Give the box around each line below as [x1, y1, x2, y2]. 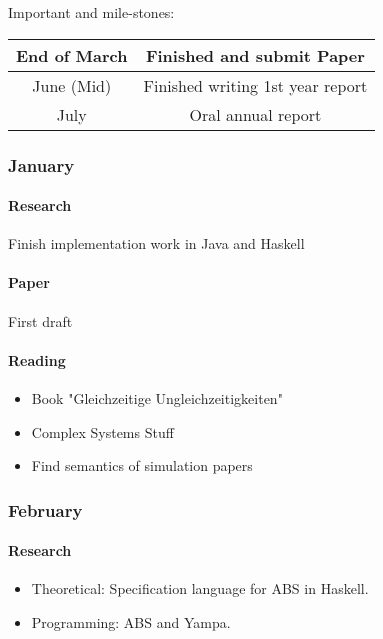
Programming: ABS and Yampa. [31, 612, 231, 633]
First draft [8, 310, 73, 331]
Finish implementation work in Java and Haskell [8, 233, 305, 254]
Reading [8, 349, 66, 370]
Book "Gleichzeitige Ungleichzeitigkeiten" [31, 388, 283, 409]
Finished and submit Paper [145, 43, 365, 67]
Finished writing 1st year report [143, 73, 368, 97]
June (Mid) [32, 73, 112, 97]
